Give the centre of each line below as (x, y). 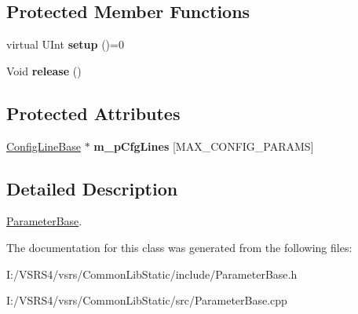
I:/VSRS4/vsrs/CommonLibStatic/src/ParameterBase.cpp (147, 300)
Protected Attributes (93, 113)
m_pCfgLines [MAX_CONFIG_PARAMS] (204, 146)
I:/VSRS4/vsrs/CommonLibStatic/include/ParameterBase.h (152, 274)
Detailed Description (92, 188)
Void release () (44, 70)
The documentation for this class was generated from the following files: (179, 247)
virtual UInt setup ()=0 (65, 44)
